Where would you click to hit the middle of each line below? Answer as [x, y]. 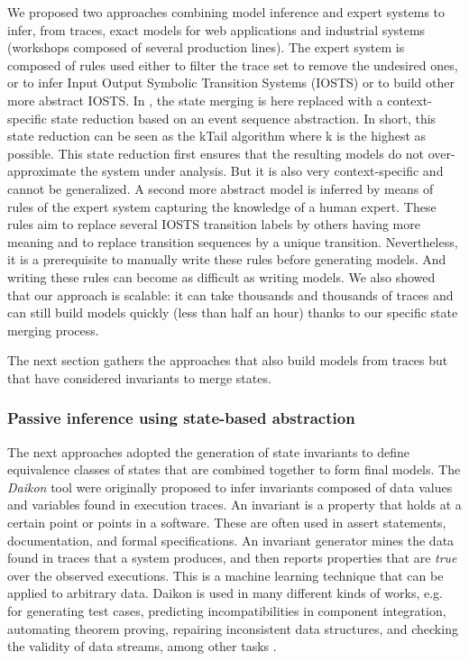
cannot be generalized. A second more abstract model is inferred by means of [221, 188]
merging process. [53, 330]
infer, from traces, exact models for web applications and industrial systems [216, 29]
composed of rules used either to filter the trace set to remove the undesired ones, [233, 64]
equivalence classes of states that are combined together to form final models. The [234, 469]
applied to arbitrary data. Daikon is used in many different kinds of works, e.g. [225, 593]
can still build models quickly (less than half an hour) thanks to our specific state [233, 312]
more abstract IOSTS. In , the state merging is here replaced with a [195, 100]
